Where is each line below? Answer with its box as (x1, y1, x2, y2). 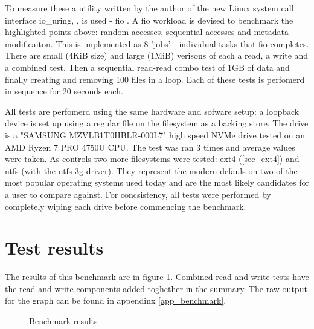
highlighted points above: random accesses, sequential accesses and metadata (5, 25, 289, 38)
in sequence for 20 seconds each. (5, 85, 123, 97)
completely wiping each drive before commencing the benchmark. (5, 200, 246, 212)
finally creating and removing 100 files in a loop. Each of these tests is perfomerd (5, 73, 305, 85)
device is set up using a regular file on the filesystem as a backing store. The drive (5, 117, 309, 129)
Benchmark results (29, 314, 98, 327)
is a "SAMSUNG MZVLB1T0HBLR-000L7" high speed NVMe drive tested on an (5, 128, 305, 141)
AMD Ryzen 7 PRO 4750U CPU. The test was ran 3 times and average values (5, 140, 295, 153)
